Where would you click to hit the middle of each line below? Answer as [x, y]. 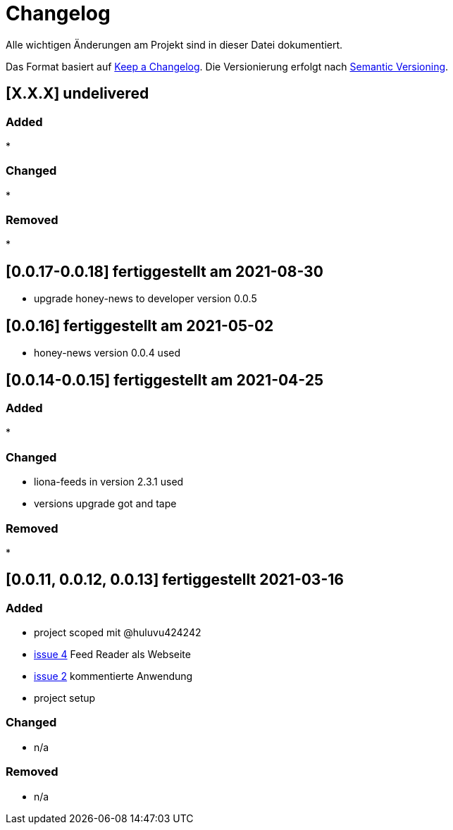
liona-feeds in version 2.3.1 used [109, 482]
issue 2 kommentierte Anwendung [113, 676]
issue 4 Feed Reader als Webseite [112, 655]
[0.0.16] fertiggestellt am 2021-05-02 [140, 326]
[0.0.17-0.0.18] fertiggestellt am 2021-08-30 [165, 271]
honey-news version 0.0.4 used [107, 353]
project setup [65, 698]
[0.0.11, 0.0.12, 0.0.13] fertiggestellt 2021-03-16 [175, 580]
